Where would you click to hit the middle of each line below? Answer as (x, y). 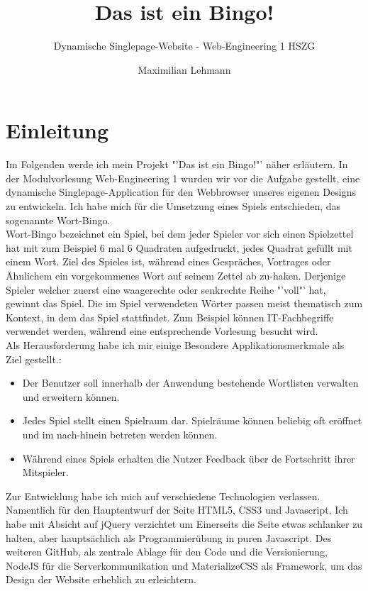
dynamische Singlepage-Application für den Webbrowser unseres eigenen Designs (181, 192)
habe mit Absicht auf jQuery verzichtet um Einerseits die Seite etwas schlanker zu (184, 523)
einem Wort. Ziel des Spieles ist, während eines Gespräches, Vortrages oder (168, 261)
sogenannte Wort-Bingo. (58, 220)
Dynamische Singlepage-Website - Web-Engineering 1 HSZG (184, 46)
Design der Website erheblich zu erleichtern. (101, 579)
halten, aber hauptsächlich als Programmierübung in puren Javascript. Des (169, 537)
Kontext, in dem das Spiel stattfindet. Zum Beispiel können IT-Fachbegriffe (170, 317)
